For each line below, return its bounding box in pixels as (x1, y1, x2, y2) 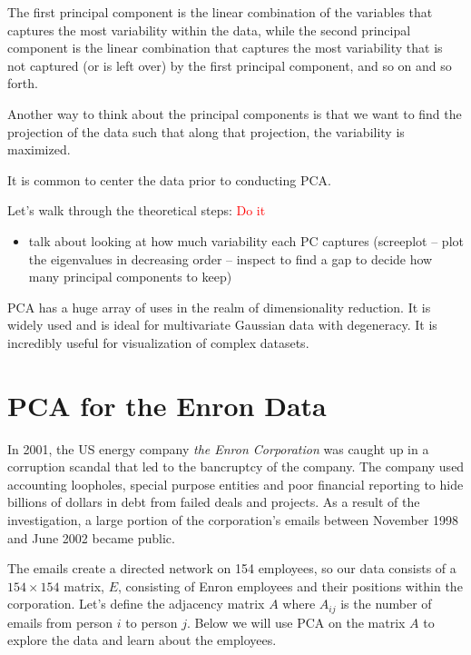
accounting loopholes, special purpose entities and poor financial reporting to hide (7, 474, 464, 493)
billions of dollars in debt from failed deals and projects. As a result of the (7, 492, 420, 511)
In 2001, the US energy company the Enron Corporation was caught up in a (7, 439, 429, 458)
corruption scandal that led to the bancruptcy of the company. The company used (7, 457, 465, 476)
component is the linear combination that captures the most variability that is (7, 38, 443, 57)
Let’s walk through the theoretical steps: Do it (7, 201, 266, 220)
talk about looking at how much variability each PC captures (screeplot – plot (28, 231, 464, 250)
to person (125, 612, 178, 631)
